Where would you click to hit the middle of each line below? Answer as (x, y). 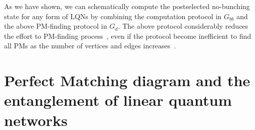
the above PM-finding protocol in (56, 26)
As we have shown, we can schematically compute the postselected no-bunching (127, 6)
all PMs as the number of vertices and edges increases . (90, 46)
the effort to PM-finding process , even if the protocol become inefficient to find (128, 36)
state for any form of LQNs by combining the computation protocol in (113, 16)
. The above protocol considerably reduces (183, 26)
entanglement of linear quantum (118, 100)
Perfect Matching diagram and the (127, 80)
